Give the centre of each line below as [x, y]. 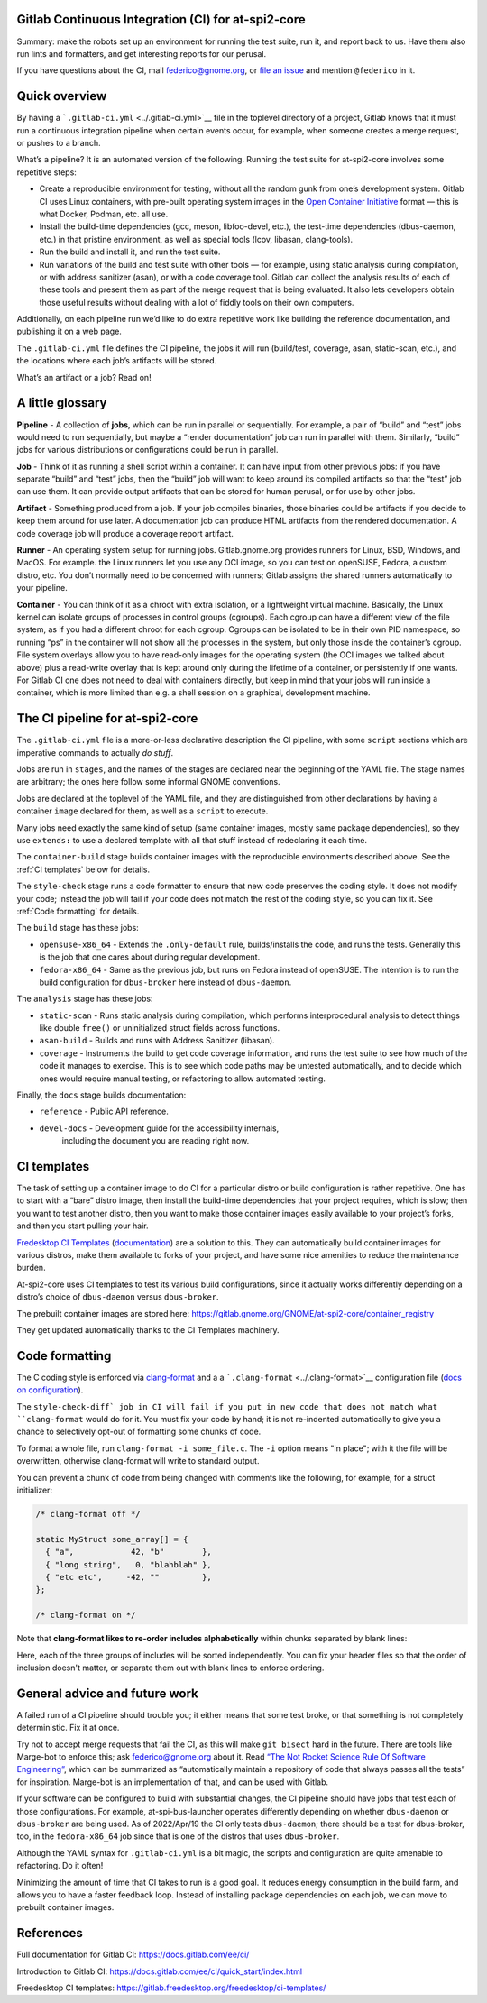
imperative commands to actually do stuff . [95, 752]
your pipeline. [42, 588]
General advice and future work [107, 1693]
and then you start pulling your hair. [83, 1226]
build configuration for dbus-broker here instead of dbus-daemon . [165, 982]
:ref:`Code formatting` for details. [78, 911]
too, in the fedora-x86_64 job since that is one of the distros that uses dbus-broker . [178, 1836]
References [50, 1933]
